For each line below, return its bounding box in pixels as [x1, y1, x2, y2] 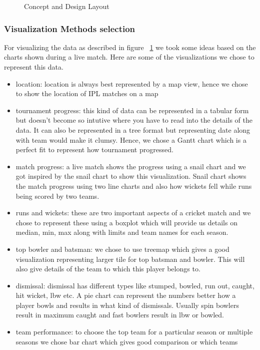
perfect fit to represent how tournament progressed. [15, 144, 173, 155]
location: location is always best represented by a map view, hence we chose [15, 78, 248, 89]
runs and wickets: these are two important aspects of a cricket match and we [15, 207, 251, 218]
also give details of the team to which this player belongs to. [15, 263, 200, 274]
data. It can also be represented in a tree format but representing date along [15, 124, 250, 135]
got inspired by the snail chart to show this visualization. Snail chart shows [15, 171, 246, 181]
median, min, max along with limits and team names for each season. [15, 227, 228, 237]
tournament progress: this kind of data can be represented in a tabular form [15, 105, 249, 115]
